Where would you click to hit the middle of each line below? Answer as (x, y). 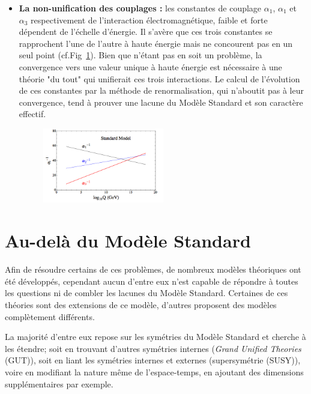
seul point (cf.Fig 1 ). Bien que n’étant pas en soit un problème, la (140, 55)
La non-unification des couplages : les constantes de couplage (140, 8)
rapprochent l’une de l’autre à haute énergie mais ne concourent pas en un (156, 43)
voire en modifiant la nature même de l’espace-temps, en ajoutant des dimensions (154, 371)
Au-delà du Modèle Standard (128, 241)
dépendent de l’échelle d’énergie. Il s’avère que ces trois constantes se (146, 32)
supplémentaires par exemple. (59, 383)
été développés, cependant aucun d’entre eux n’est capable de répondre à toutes (152, 281)
